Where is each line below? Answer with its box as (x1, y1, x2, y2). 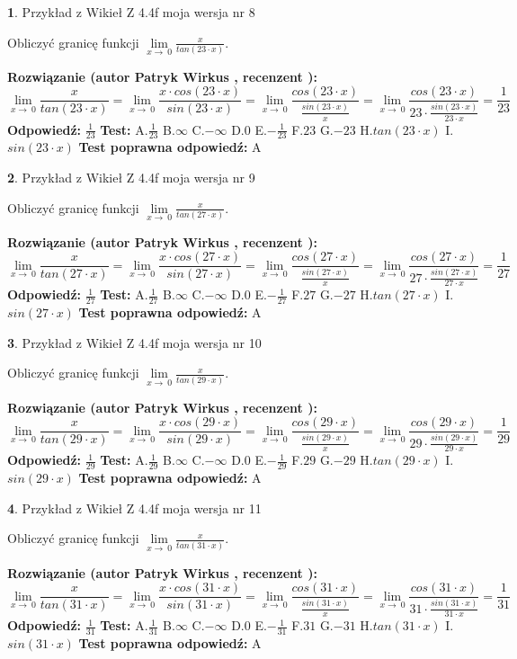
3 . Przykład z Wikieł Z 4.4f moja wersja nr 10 (7, 333, 262, 352)
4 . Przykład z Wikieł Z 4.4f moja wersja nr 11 (7, 498, 262, 517)
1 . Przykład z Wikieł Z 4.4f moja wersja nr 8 (7, 3, 255, 21)
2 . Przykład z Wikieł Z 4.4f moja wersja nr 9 (7, 167, 255, 186)
